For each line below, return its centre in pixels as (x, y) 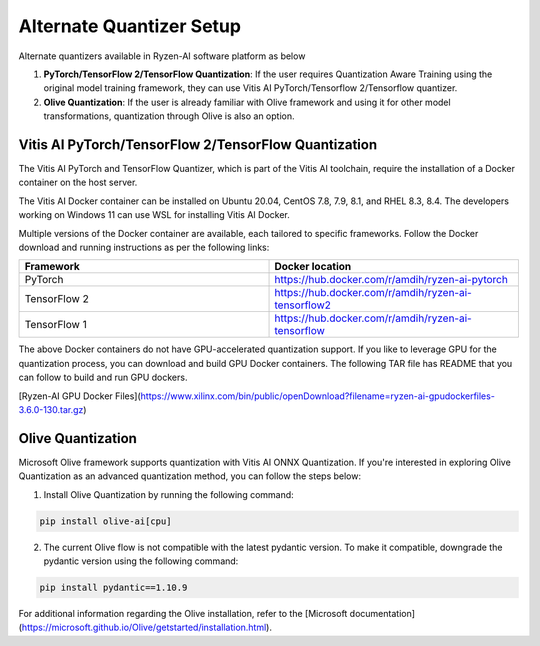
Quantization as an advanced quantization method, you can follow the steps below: (190, 476)
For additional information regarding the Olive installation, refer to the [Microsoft (183, 613)
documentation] (382, 613)
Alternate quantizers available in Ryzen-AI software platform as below (162, 56)
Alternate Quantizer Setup (130, 26)
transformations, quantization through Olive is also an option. (169, 116)
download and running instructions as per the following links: (144, 247)
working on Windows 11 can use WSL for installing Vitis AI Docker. (154, 215)
